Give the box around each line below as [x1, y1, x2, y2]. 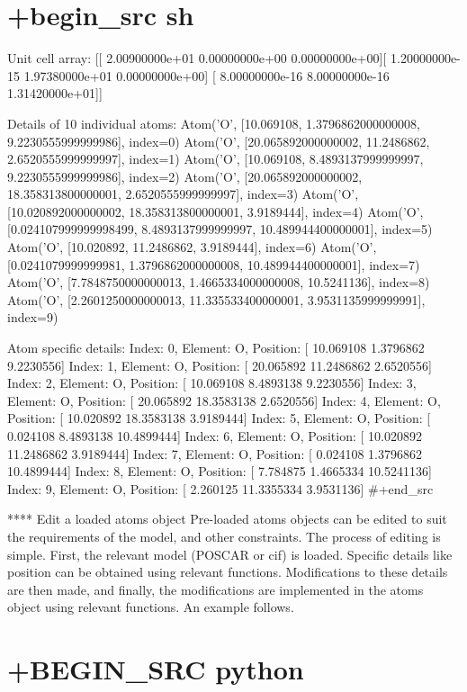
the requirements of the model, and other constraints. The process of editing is [7, 526, 441, 545]
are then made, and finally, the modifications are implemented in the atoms [7, 580, 424, 598]
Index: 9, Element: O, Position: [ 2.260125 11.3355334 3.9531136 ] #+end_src [7, 479, 434, 498]
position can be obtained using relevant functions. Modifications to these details [7, 562, 448, 581]
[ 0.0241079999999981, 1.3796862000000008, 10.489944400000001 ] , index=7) [7, 255, 420, 274]
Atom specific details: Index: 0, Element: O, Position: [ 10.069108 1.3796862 [7, 338, 425, 357]
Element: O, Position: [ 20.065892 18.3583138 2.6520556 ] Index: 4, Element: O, [7, 391, 441, 409]
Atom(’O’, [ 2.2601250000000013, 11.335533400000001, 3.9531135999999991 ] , [7, 290, 426, 309]
